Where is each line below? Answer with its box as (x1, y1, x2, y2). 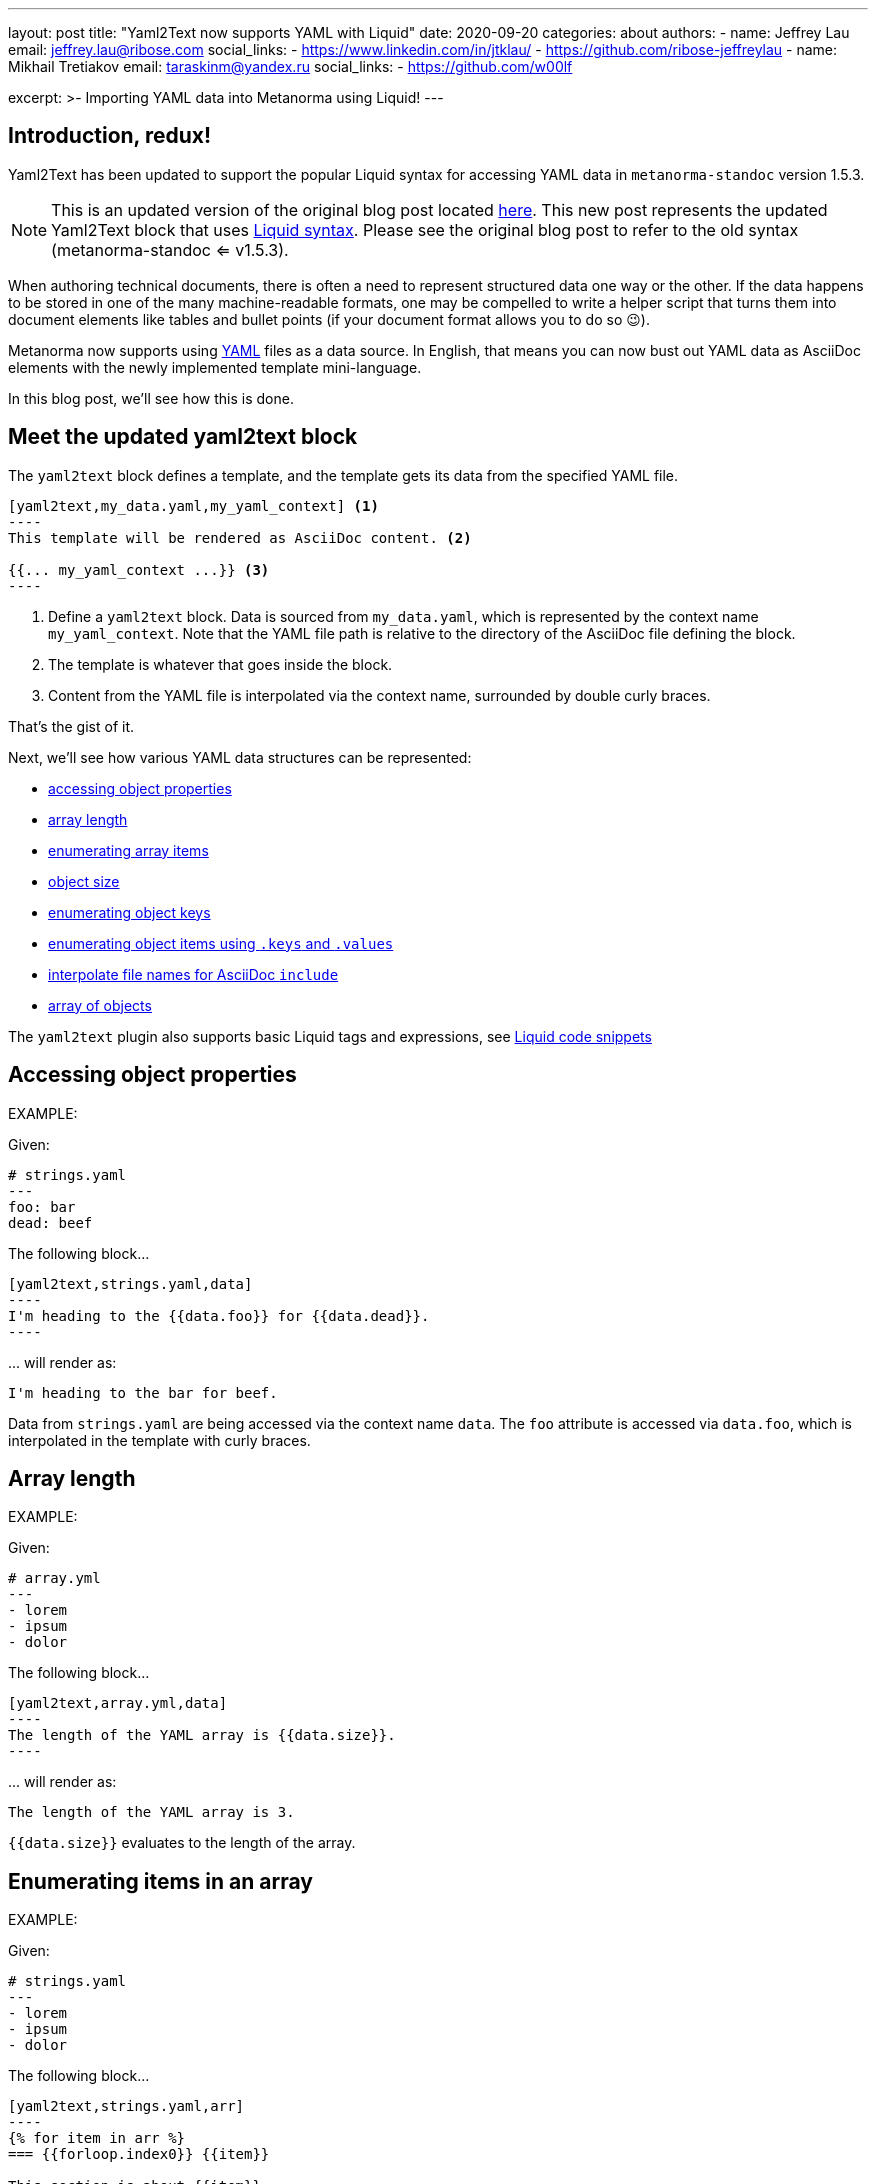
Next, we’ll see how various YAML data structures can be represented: (8, 748, 472, 766)
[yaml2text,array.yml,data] (8, 1695, 228, 1712)
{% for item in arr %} (8, 2130, 186, 2147)
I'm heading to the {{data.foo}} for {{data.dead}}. (8, 1307, 430, 1324)
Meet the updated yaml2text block (8, 424, 358, 450)
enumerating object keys (48, 903, 211, 921)
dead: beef (8, 1214, 93, 1231)
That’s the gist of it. (8, 717, 135, 735)
